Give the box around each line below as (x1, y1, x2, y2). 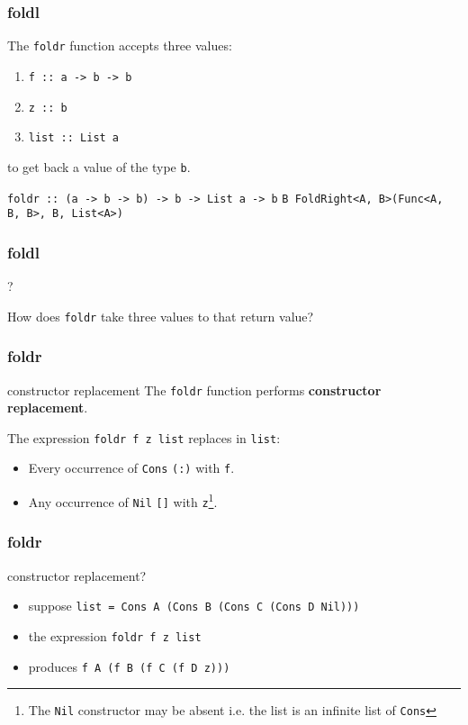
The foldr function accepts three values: (7, 36, 232, 55)
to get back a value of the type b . (7, 157, 191, 176)
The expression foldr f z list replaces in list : (7, 428, 281, 447)
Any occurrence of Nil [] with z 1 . (28, 490, 218, 511)
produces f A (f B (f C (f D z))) (28, 657, 230, 675)
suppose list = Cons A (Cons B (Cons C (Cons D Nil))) (28, 596, 360, 615)
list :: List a (28, 131, 120, 145)
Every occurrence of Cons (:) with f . (28, 458, 235, 477)
